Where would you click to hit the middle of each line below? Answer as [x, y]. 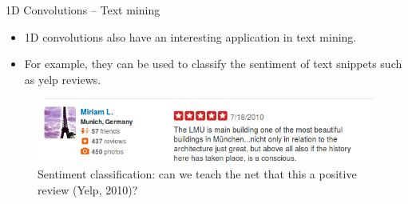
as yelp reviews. [63, 79]
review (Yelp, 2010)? [88, 189]
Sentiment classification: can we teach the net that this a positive [197, 174]
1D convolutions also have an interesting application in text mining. [190, 36]
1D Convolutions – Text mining [83, 10]
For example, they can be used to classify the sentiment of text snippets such [213, 64]
